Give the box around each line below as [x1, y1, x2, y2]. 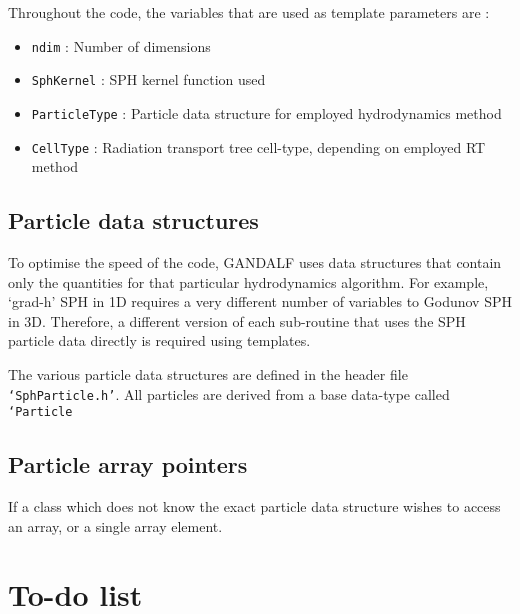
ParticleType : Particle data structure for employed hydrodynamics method [31, 102, 502, 123]
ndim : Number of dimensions [31, 35, 211, 56]
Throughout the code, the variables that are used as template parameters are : [8, 2, 490, 22]
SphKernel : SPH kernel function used [31, 69, 266, 90]
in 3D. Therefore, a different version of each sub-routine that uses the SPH [8, 310, 466, 331]
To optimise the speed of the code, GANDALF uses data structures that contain [8, 252, 502, 273]
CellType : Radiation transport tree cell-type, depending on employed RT [31, 136, 486, 157]
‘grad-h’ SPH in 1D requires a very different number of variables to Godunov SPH [8, 291, 512, 312]
